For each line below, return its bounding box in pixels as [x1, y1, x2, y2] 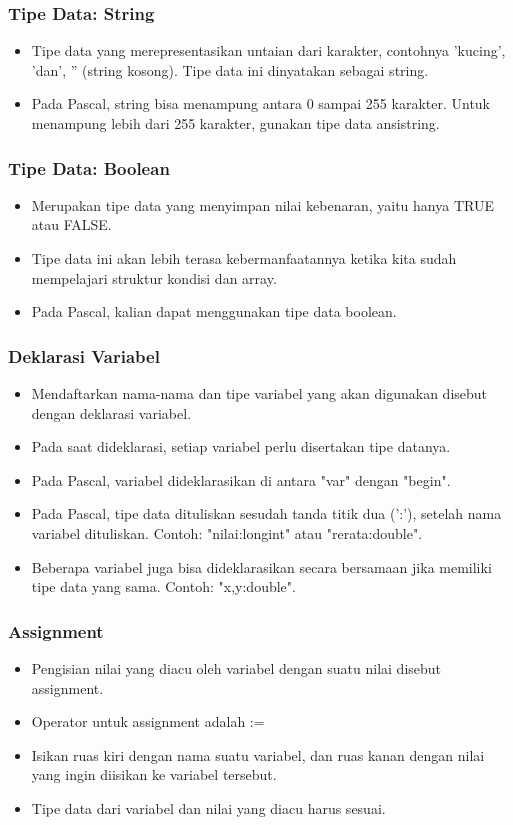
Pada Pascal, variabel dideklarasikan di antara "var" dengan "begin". [31, 469, 451, 490]
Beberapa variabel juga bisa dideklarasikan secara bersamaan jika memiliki [31, 556, 492, 577]
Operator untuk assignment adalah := [31, 711, 265, 732]
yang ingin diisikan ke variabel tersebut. [31, 764, 277, 785]
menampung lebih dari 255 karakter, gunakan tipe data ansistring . [31, 113, 440, 133]
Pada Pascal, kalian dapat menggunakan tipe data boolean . [31, 301, 397, 322]
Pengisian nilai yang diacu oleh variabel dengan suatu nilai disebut [31, 657, 442, 678]
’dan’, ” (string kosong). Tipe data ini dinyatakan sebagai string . [31, 59, 429, 80]
